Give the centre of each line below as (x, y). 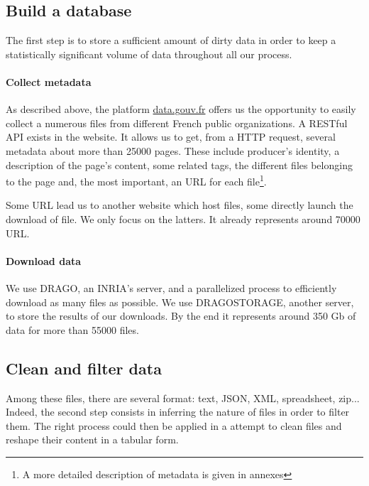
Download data (44, 260)
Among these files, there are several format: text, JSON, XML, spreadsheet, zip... (183, 398)
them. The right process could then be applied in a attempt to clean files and (174, 425)
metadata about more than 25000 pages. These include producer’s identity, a (173, 150)
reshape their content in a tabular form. (92, 439)
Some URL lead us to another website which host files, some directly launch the (180, 205)
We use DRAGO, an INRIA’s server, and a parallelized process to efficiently (171, 287)
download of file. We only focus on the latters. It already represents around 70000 (183, 219)
